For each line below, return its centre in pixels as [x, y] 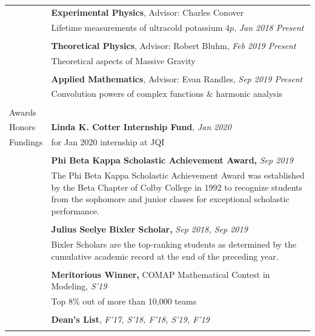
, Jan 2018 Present [269, 27]
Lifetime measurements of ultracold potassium [137, 27]
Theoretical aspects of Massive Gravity [123, 60]
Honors [22, 127]
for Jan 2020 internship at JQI [108, 142]
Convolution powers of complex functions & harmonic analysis [167, 94]
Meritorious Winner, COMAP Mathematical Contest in [161, 274]
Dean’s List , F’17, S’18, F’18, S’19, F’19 [130, 319]
